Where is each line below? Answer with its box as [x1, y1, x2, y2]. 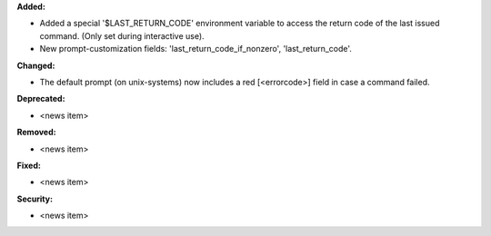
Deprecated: [16, 93, 65, 104]
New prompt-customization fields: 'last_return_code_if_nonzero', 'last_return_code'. [39, 44, 352, 54]
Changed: [16, 60, 55, 71]
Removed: [16, 127, 56, 138]
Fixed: [16, 160, 41, 171]
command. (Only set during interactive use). [39, 30, 205, 41]
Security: [16, 193, 54, 204]
